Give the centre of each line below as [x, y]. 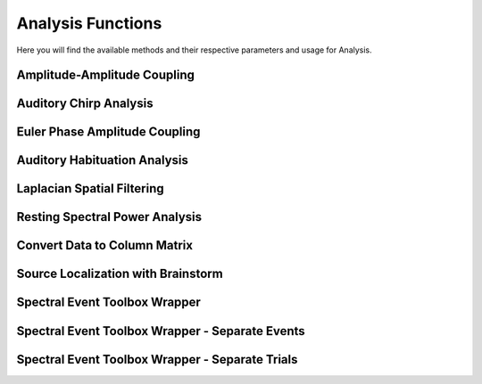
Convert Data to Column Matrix [105, 245]
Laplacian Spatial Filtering [90, 188]
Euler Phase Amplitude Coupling [108, 132]
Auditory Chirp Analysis [85, 104]
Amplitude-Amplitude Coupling [106, 75]
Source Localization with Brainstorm [120, 274]
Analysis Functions [89, 23]
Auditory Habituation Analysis [103, 160]
